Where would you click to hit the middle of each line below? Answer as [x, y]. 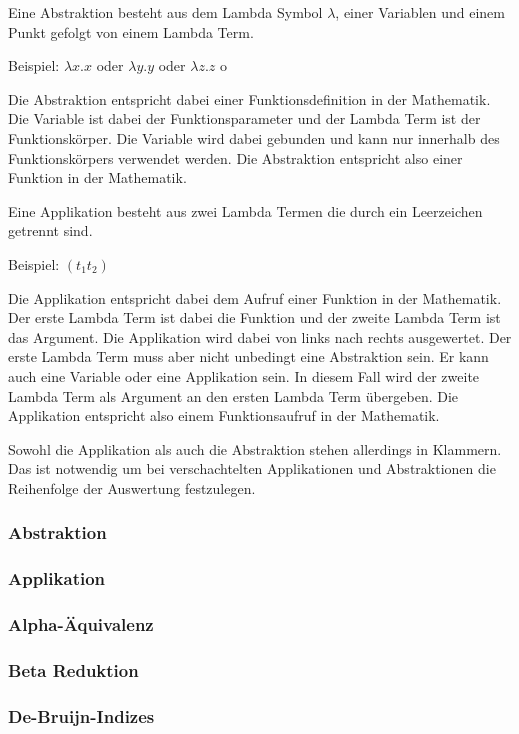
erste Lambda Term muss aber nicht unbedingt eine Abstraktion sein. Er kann [248, 356]
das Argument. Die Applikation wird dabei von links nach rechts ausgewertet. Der [260, 336]
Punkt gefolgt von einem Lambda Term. [131, 31]
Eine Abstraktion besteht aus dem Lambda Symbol [165, 12]
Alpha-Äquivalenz [81, 624]
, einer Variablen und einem [420, 12]
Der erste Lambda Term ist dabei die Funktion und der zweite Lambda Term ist [254, 317]
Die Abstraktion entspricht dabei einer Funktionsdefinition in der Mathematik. [249, 98]
